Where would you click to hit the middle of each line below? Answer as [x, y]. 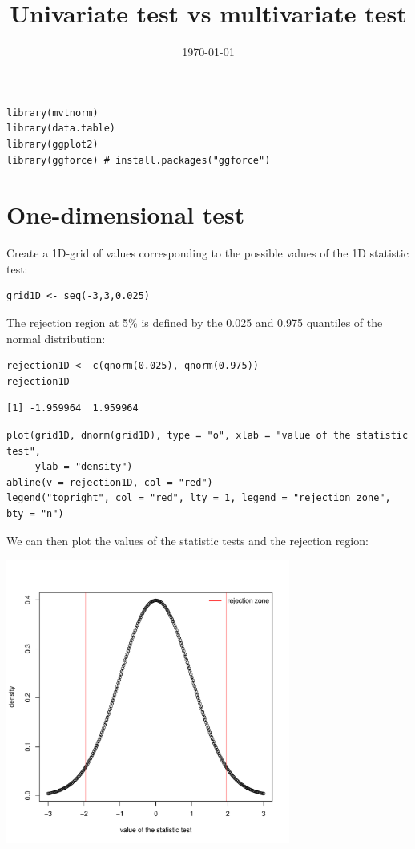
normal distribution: [56, 338]
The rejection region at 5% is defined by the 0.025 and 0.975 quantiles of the [195, 322]
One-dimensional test [126, 214]
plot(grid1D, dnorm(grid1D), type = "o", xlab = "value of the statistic [207, 435]
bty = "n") [35, 513]
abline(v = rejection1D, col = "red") [110, 482]
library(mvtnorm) [52, 113]
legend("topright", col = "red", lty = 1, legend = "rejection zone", [199, 498]
